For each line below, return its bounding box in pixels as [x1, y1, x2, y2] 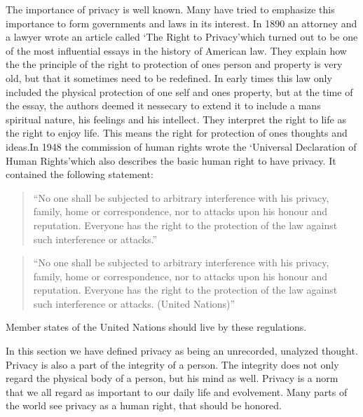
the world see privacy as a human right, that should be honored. [6, 398, 282, 413]
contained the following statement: [6, 167, 153, 182]
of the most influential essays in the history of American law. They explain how [6, 43, 347, 57]
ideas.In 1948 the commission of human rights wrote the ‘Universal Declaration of [6, 139, 357, 153]
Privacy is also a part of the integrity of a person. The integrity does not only [6, 357, 339, 371]
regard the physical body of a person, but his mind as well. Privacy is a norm [6, 371, 338, 385]
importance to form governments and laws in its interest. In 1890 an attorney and [6, 15, 357, 30]
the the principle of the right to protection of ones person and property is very [6, 57, 343, 71]
